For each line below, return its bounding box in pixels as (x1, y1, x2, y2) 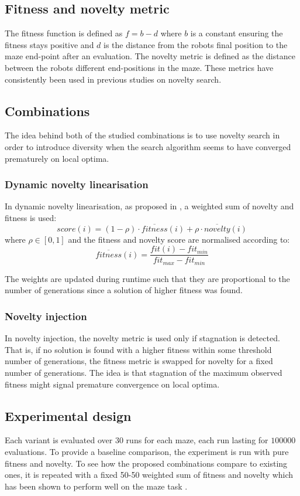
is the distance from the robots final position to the (104, 38, 288, 50)
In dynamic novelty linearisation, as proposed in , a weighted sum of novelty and (5, 200, 294, 212)
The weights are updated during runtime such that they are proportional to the (5, 272, 290, 284)
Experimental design (5, 406, 132, 424)
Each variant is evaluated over (5, 434, 113, 446)
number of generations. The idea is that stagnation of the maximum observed (5, 366, 282, 379)
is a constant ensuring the (190, 27, 283, 39)
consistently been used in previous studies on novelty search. (5, 73, 222, 85)
